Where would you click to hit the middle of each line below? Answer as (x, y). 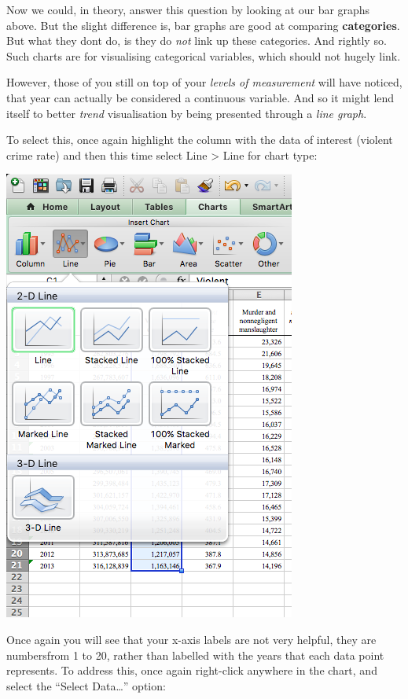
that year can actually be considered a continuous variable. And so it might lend (200, 97)
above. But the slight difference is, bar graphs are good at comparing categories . (203, 25)
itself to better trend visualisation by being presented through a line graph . (187, 113)
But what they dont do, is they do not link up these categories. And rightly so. (197, 40)
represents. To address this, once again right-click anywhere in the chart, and (192, 670)
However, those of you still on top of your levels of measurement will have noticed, (204, 82)
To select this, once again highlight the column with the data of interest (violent (200, 140)
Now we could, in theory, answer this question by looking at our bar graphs (188, 9)
